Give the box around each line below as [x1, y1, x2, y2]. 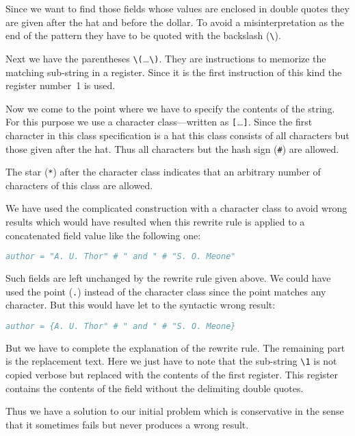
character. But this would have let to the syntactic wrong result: [5, 298, 276, 312]
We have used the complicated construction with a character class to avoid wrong [5, 201, 347, 215]
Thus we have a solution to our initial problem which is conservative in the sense [5, 404, 344, 418]
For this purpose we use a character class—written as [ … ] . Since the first [5, 114, 313, 129]
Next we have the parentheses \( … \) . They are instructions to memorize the [5, 51, 326, 65]
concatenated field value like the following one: [5, 228, 201, 242]
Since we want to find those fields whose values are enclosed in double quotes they [5, 1, 350, 15]
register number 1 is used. [5, 78, 116, 93]
